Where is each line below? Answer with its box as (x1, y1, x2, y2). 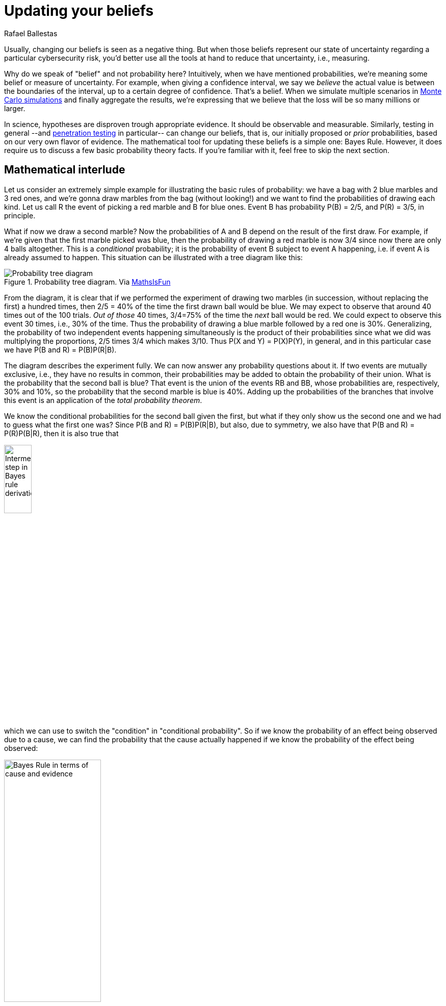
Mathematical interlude (4, 163, 125, 177)
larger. (4, 104, 25, 113)
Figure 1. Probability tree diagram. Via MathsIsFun (4, 277, 171, 286)
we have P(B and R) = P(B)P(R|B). (4, 345, 117, 354)
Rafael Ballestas (4, 29, 58, 38)
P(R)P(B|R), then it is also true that (4, 429, 119, 438)
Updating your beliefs (4, 2, 154, 19)
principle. (4, 211, 36, 220)
